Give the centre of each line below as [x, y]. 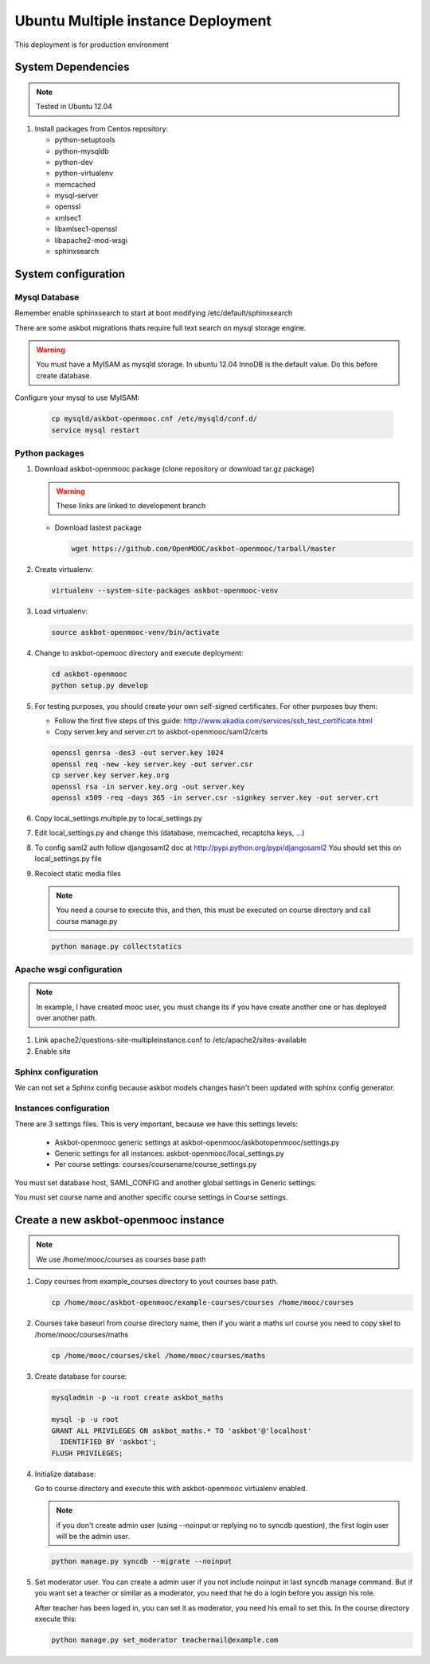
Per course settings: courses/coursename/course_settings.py [156, 1165]
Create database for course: [81, 1376]
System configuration [70, 274]
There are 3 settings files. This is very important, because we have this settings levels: [156, 1124]
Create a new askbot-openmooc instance [119, 1220]
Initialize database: [65, 1474]
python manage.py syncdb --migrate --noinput [142, 1562]
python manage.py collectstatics [117, 946]
